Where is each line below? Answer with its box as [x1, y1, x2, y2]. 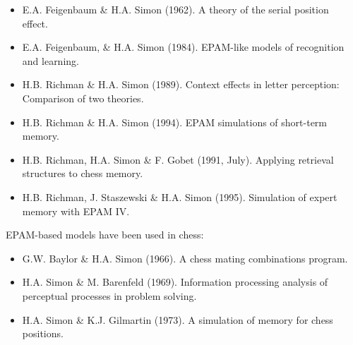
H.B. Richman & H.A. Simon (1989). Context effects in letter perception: [22, 77, 340, 92]
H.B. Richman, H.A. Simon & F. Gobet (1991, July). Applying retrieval [22, 152, 334, 167]
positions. [22, 326, 64, 341]
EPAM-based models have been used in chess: [6, 227, 204, 242]
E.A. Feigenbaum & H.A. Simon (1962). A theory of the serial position [22, 2, 329, 16]
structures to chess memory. [22, 166, 143, 181]
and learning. [22, 53, 79, 68]
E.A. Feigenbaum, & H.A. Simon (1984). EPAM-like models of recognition [22, 40, 345, 54]
